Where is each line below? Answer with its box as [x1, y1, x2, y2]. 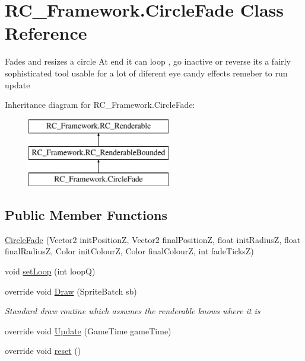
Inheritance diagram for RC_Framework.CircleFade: [5, 98, 195, 111]
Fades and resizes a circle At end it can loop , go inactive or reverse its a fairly [5, 55, 291, 68]
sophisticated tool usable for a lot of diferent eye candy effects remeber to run [5, 66, 288, 79]
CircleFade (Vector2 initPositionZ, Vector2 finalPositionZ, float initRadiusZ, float [5, 233, 301, 245]
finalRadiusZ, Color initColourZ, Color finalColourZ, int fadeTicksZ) [5, 245, 254, 257]
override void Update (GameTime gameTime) [5, 324, 171, 337]
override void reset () [5, 344, 81, 357]
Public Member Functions [5, 206, 167, 224]
